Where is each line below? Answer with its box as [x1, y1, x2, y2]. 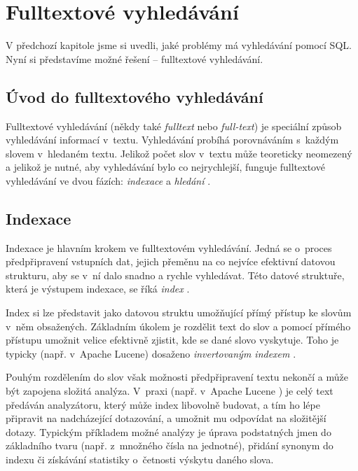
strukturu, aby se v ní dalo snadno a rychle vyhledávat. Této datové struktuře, [6, 267, 345, 282]
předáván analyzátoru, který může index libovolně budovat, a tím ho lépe [6, 397, 320, 412]
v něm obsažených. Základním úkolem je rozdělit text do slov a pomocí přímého [6, 318, 351, 333]
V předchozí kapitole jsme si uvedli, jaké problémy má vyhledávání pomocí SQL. [6, 38, 352, 52]
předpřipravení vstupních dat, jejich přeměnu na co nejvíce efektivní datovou [6, 254, 336, 269]
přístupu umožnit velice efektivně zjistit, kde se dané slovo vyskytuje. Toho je [6, 332, 339, 347]
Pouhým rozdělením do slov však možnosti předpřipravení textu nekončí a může [6, 370, 349, 384]
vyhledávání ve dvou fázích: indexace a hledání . [6, 173, 211, 188]
